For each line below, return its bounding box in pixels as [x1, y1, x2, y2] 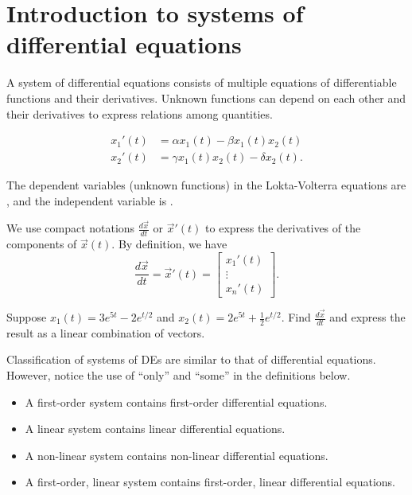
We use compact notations [6, 220, 135, 236]
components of [6, 236, 77, 252]
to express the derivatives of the [205, 220, 361, 236]
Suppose [6, 309, 47, 325]
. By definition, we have [111, 236, 227, 252]
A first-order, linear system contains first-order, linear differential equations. [25, 474, 395, 490]
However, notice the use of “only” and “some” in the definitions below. [6, 367, 351, 384]
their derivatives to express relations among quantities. [6, 105, 273, 122]
